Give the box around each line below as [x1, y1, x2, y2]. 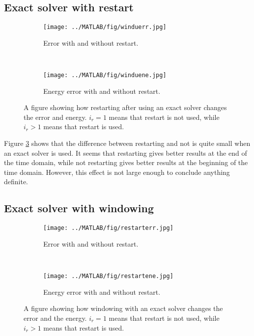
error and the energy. [24, 312, 87, 323]
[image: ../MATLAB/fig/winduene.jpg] [43, 72, 167, 79]
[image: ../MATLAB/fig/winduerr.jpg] [43, 24, 167, 31]
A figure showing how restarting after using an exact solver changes [24, 102, 227, 112]
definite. [4, 176, 28, 187]
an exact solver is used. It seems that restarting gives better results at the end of [4, 147, 247, 158]
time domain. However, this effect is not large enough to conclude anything [4, 167, 230, 177]
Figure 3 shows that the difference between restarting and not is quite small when [4, 138, 251, 148]
